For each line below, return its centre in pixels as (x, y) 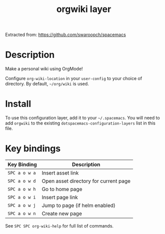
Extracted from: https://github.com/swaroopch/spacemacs (66, 35)
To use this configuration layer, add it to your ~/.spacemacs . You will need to (83, 118)
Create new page (62, 213)
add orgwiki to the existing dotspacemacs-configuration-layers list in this (80, 123)
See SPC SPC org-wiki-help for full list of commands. (59, 226)
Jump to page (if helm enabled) (79, 205)
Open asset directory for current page (86, 181)
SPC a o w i (22, 197)
